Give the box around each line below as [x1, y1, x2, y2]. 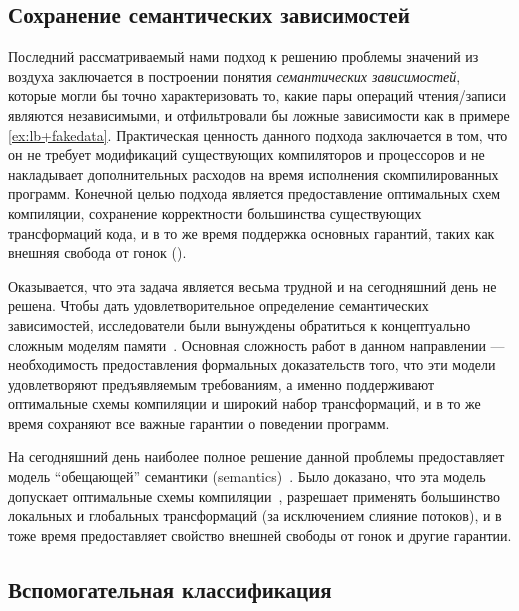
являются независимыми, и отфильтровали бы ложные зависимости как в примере [8, 104, 510, 125]
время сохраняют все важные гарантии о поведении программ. [8, 412, 390, 433]
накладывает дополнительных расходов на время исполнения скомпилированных [8, 163, 499, 184]
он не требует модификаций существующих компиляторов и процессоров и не [8, 144, 485, 165]
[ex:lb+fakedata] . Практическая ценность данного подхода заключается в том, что [8, 124, 508, 145]
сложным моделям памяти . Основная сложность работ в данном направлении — [8, 334, 505, 355]
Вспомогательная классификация [8, 573, 332, 604]
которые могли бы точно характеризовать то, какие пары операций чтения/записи [8, 85, 507, 106]
